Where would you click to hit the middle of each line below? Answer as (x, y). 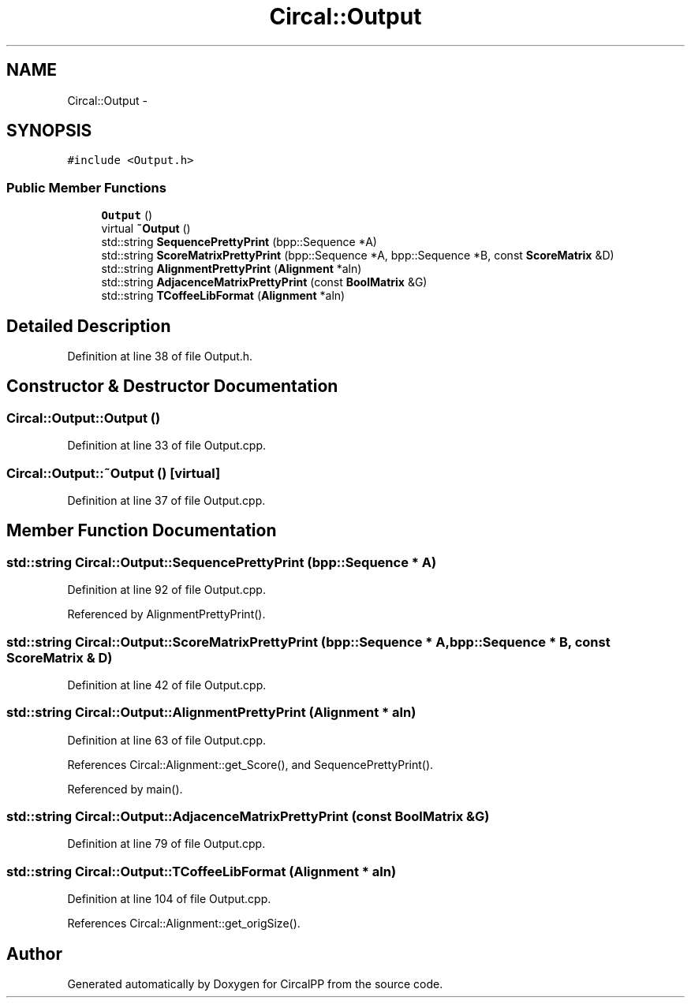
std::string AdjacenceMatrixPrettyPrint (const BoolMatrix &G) (264, 282)
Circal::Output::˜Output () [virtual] (114, 473)
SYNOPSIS (49, 131)
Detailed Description (89, 326)
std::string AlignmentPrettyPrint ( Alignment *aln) (232, 269)
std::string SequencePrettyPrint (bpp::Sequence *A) (239, 242)
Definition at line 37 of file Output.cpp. (166, 500)
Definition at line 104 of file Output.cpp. (169, 899)
